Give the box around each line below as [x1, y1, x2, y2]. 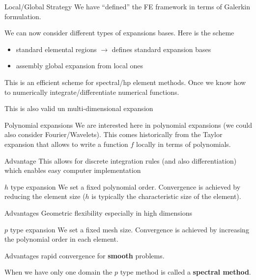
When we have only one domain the [4, 267, 113, 277]
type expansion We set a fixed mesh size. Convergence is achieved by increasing [10, 224, 249, 234]
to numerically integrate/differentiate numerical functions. [4, 86, 179, 97]
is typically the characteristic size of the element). [91, 191, 241, 201]
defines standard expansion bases [112, 44, 211, 54]
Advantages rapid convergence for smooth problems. [4, 250, 165, 260]
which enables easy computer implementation [4, 165, 141, 175]
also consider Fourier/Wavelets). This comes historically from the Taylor [4, 129, 223, 140]
